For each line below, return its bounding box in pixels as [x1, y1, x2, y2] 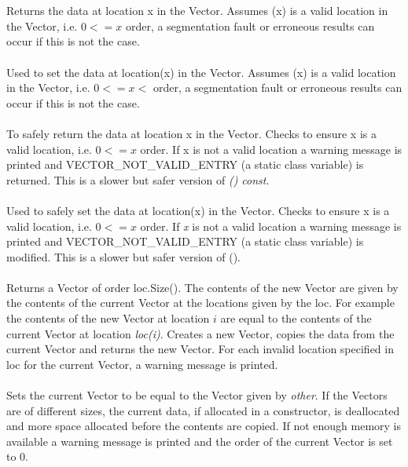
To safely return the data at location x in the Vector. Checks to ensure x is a [6, 125, 377, 141]
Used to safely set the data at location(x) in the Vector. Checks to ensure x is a [6, 202, 390, 218]
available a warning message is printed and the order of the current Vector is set [6, 432, 393, 449]
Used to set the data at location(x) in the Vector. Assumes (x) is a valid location [6, 64, 396, 80]
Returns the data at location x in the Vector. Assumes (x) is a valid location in [6, 2, 388, 19]
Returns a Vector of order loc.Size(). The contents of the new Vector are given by [6, 279, 399, 295]
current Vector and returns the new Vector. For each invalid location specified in [6, 341, 394, 357]
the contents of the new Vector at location [6, 310, 210, 327]
